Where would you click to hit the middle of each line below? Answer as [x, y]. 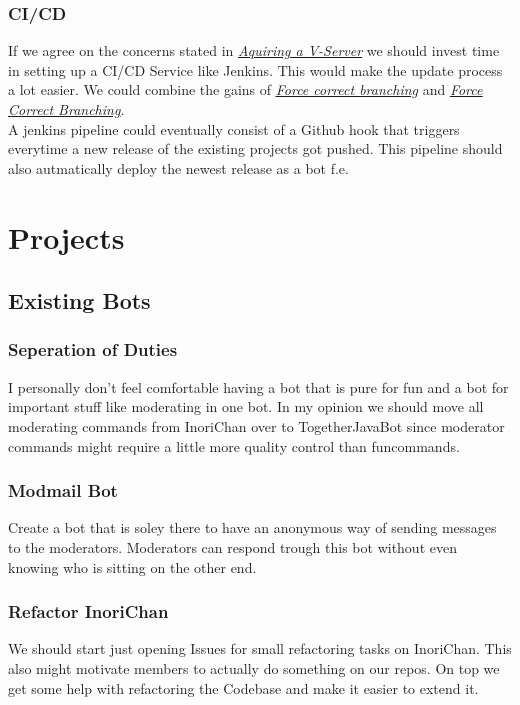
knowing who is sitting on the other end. [132, 566]
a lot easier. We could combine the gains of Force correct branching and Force [245, 89]
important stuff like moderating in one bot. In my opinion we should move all [246, 406]
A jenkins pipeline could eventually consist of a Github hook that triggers [234, 128]
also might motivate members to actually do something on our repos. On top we [254, 667]
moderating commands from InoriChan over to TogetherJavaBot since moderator [256, 425]
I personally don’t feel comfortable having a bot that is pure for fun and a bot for [258, 386]
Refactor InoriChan [88, 611]
